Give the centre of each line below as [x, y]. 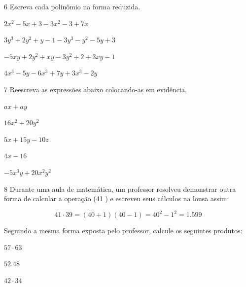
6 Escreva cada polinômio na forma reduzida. [72, 6]
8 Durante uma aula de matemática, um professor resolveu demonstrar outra [120, 189]
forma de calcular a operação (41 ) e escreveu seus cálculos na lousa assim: [117, 198]
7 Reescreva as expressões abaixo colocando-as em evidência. [95, 89]
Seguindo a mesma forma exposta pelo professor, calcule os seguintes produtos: [123, 231]
